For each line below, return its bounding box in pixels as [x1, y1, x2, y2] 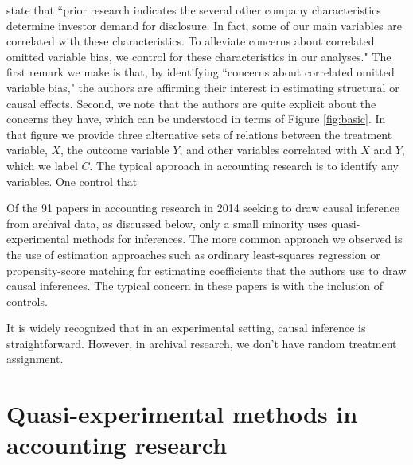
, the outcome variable [60, 141, 169, 158]
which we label [6, 157, 78, 173]
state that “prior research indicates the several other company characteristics [6, 2, 381, 17]
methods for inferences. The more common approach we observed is [72, 231, 403, 247]
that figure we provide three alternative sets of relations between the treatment [6, 126, 392, 142]
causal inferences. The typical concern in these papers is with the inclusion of [6, 277, 384, 294]
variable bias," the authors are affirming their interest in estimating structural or [6, 79, 399, 95]
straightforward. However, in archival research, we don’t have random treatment [6, 335, 397, 351]
